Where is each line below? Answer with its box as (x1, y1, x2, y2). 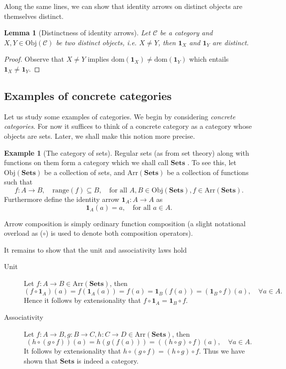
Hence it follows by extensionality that (24, 295, 141, 305)
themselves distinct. (4, 10, 64, 21)
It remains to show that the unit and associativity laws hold (4, 244, 187, 255)
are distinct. (212, 37, 249, 47)
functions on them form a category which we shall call (4, 157, 169, 168)
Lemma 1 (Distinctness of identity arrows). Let (4, 27, 150, 38)
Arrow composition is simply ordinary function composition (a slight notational (4, 218, 246, 228)
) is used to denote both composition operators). (46, 228, 193, 238)
